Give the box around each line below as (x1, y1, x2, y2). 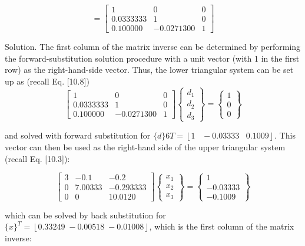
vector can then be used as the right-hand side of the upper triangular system (5, 141, 286, 153)
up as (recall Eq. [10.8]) (5, 75, 89, 87)
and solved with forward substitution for (5, 129, 151, 141)
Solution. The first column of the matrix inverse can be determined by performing (5, 41, 301, 53)
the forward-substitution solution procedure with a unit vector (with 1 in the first (5, 52, 300, 64)
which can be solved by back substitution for (5, 208, 166, 221)
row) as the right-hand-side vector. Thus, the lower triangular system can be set (5, 63, 294, 76)
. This (274, 129, 296, 141)
